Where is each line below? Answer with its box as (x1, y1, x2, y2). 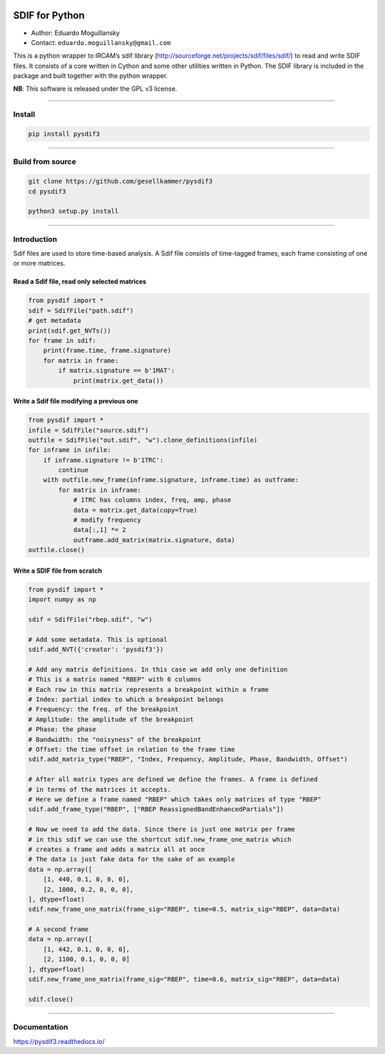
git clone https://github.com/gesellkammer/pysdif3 (28, 177, 213, 186)
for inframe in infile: (28, 446, 112, 454)
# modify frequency (73, 516, 142, 524)
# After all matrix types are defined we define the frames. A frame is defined (28, 776, 318, 783)
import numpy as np (28, 596, 96, 603)
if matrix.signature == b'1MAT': (58, 366, 175, 375)
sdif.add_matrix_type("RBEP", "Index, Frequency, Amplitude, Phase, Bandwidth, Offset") (28, 756, 349, 763)
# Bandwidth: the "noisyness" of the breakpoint (28, 736, 202, 743)
